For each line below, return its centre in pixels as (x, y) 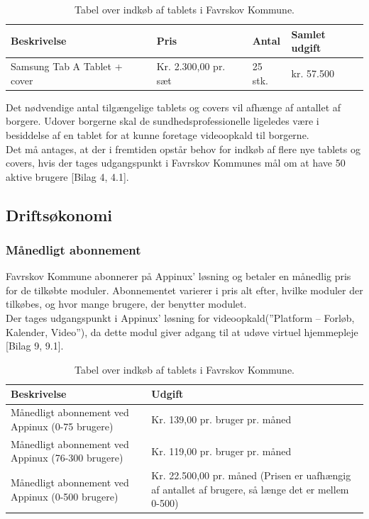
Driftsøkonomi (59, 214)
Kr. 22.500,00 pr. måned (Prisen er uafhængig (251, 475)
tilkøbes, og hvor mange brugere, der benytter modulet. (126, 304)
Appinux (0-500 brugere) (65, 496)
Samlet (308, 34)
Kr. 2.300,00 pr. (191, 66)
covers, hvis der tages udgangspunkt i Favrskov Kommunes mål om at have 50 (176, 163)
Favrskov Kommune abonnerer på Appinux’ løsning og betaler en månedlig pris (178, 276)
